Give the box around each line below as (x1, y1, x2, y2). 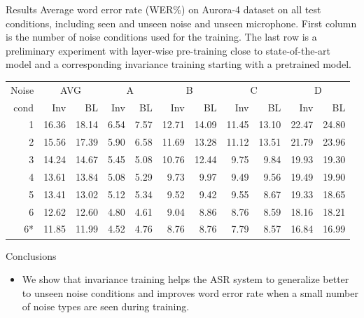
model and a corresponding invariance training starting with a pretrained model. (6, 57, 351, 71)
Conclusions (6, 248, 57, 263)
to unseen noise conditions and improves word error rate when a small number (22, 285, 358, 300)
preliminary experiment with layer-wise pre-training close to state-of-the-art (6, 43, 331, 57)
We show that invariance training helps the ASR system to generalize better (22, 272, 349, 286)
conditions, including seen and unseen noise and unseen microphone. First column (6, 15, 357, 30)
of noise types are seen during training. (22, 299, 190, 314)
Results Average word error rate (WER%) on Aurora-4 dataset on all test (6, 2, 321, 16)
